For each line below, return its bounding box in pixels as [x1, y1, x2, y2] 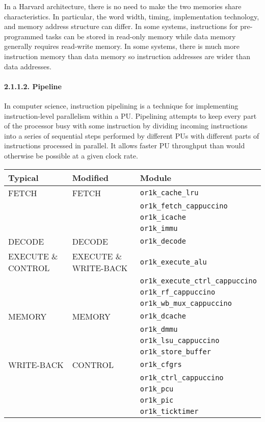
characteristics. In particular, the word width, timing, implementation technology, [4, 11, 259, 21]
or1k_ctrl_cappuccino [140, 373, 224, 382]
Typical [8, 171, 39, 183]
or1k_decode [140, 237, 186, 246]
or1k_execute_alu [140, 257, 207, 266]
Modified [72, 171, 109, 183]
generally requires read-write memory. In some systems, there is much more [4, 41, 240, 51]
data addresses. [4, 61, 51, 71]
